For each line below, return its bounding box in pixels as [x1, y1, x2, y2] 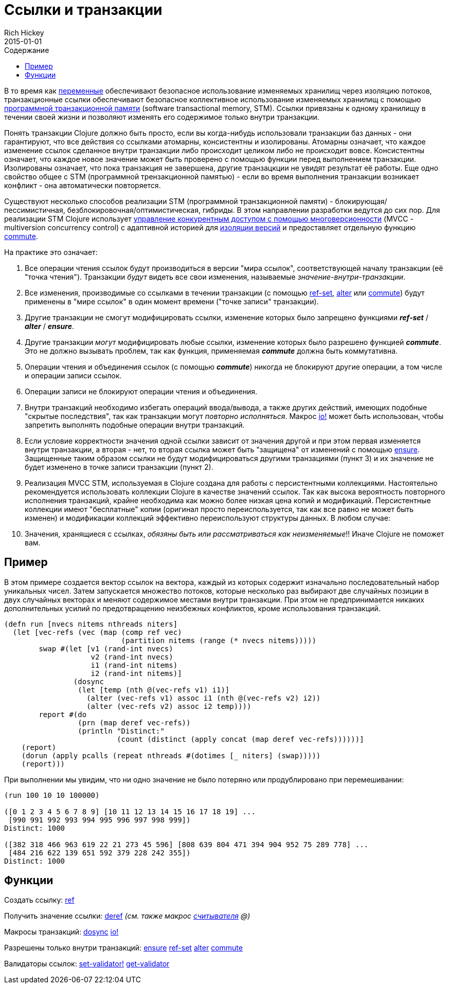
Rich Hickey [4, 28, 44, 37]
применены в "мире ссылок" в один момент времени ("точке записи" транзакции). [25, 297, 319, 306]
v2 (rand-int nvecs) [91, 652, 173, 661]
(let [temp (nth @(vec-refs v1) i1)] [78, 685, 230, 694]
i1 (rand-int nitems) [91, 661, 178, 669]
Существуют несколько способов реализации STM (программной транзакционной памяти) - [4, 196, 333, 206]
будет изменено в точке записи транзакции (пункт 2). [25, 462, 213, 471]
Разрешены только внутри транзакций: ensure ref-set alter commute [4, 943, 243, 953]
